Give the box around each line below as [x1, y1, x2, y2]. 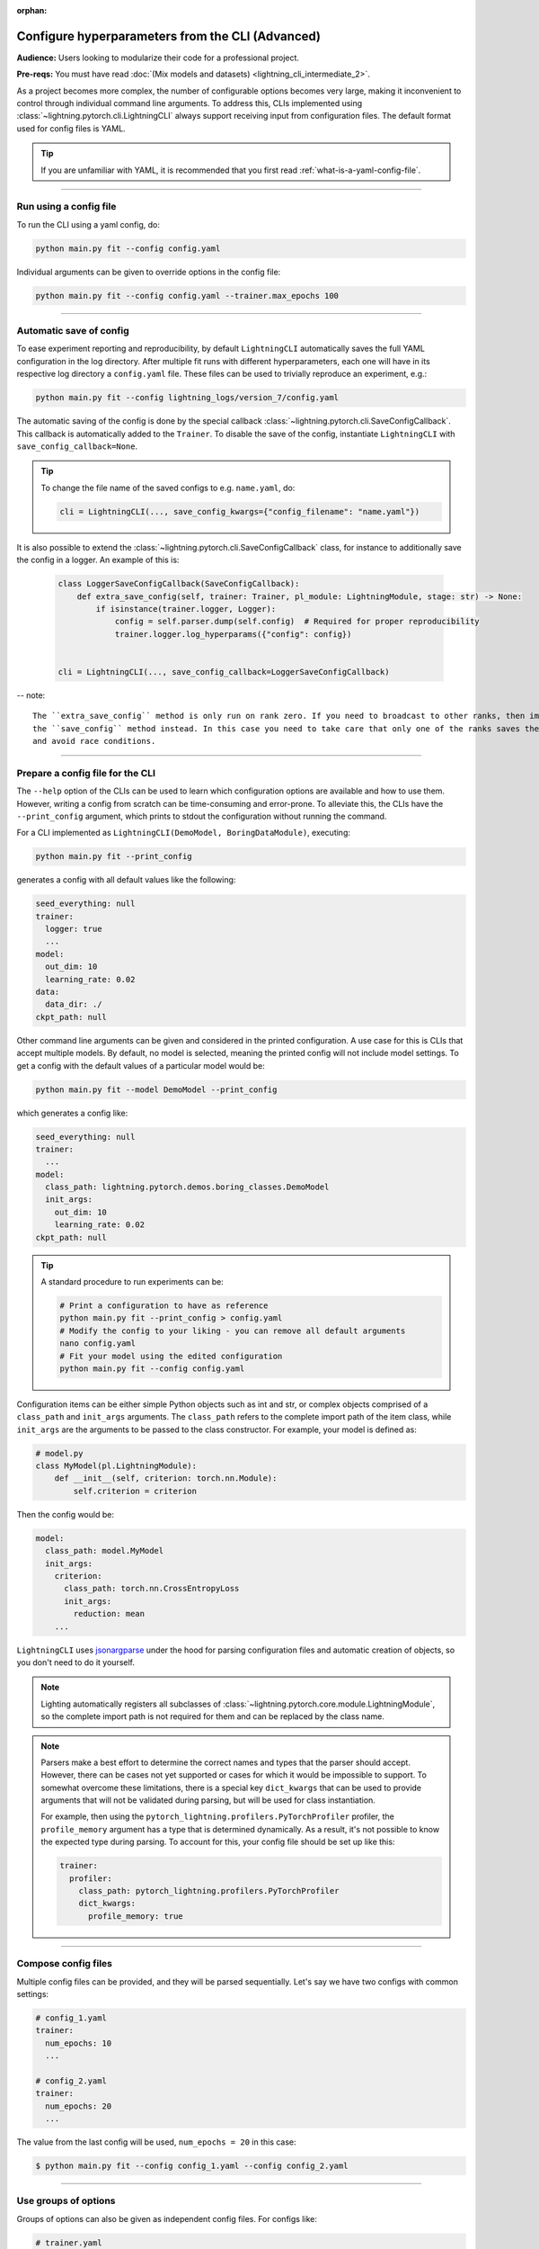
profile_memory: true [88, 1911, 183, 1921]
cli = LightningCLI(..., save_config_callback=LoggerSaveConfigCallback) [57, 667, 390, 676]
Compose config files [16, 1958, 112, 1970]
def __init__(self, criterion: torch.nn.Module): [54, 1474, 278, 1483]
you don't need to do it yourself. [16, 1656, 135, 1668]
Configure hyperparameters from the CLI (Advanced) [16, 28, 322, 44]
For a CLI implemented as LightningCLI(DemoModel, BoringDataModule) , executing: [16, 828, 350, 838]
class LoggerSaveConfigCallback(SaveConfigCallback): [57, 578, 300, 589]
